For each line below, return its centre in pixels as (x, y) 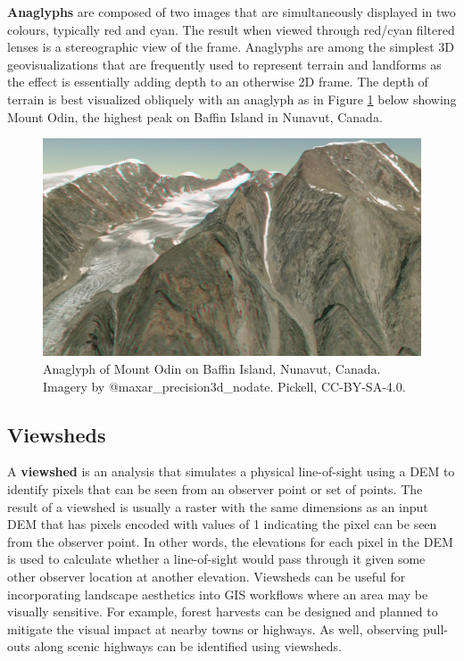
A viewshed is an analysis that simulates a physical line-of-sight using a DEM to (231, 471)
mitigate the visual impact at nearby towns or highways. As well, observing (213, 628)
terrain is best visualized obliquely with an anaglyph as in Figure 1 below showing (232, 99)
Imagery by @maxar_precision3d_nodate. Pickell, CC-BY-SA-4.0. (224, 386)
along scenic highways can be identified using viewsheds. (188, 646)
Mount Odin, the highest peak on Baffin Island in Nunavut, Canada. (195, 116)
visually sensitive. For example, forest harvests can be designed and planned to (223, 611)
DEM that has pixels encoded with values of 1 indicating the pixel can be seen (222, 524)
